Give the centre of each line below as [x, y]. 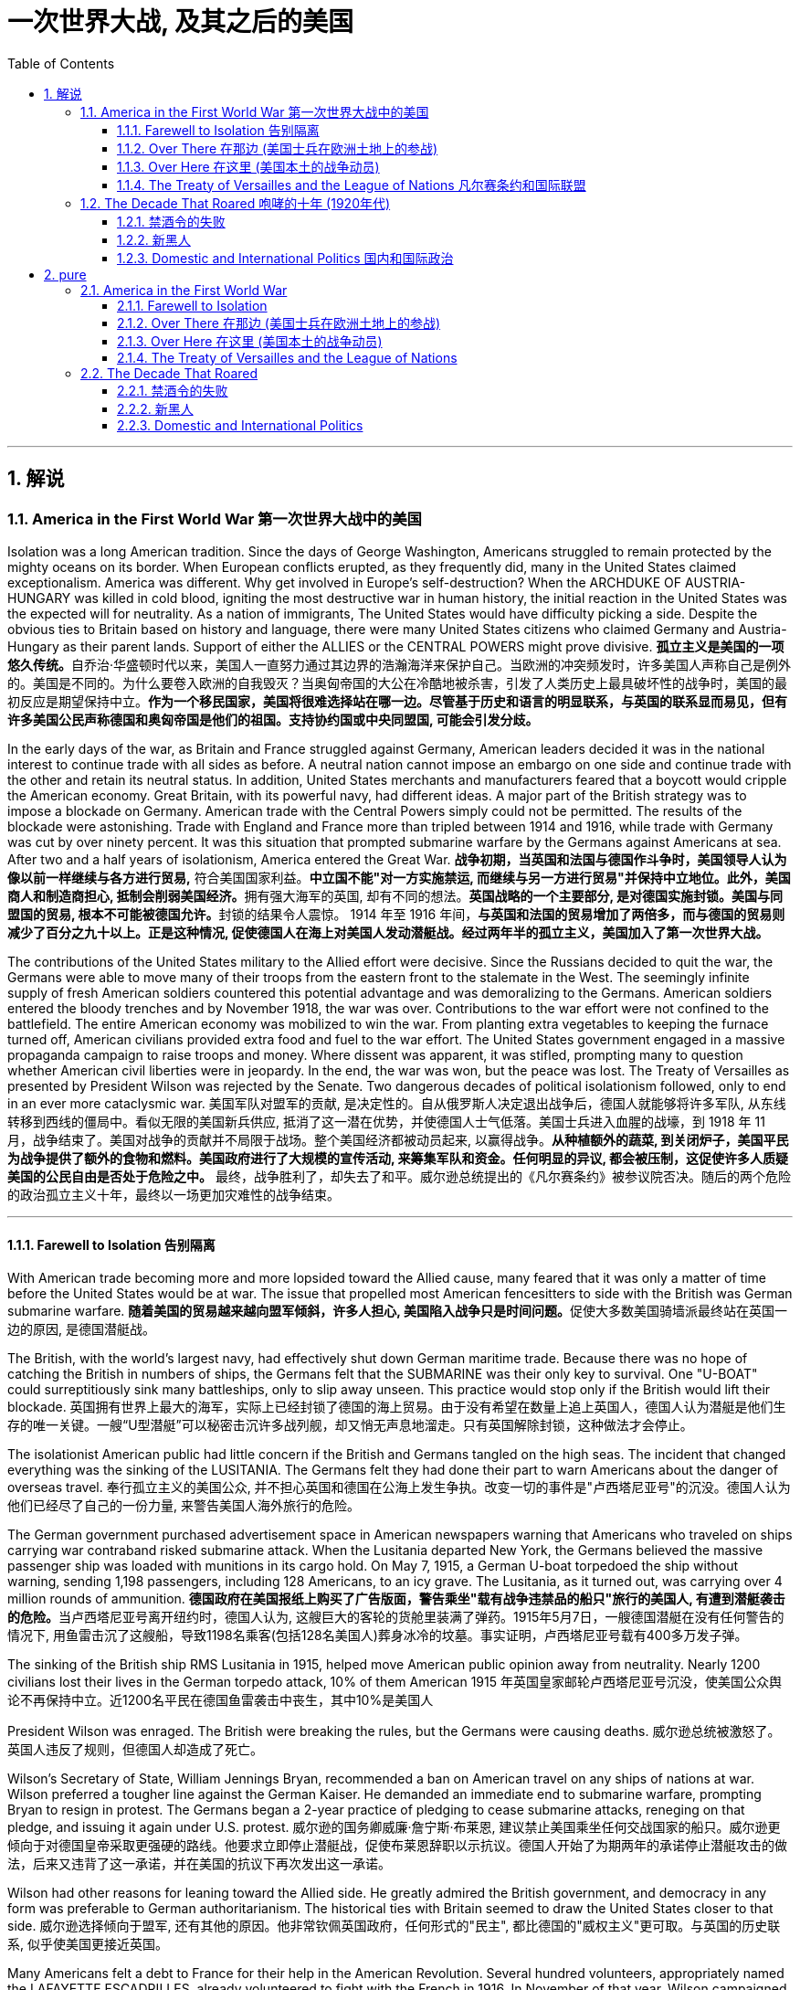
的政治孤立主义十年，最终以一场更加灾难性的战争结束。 [174, 1194]
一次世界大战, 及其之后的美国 [181, 22]
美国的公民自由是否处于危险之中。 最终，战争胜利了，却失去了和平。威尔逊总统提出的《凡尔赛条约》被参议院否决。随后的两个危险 [399, 1176]
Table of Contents [61, 63]
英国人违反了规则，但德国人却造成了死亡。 [135, 1750]
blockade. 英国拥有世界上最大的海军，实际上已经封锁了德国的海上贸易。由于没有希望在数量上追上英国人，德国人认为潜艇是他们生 [397, 1407]
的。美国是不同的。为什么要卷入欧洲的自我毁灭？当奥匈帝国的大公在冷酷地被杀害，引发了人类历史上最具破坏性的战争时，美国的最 [397, 683]
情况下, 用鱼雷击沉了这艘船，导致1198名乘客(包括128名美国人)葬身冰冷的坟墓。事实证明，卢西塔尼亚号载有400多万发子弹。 [378, 1635]
